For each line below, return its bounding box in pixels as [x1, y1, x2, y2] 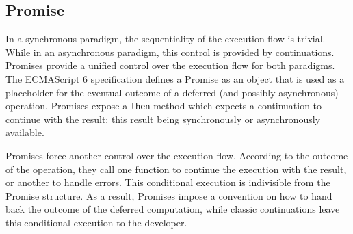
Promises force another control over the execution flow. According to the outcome [5, 148, 348, 163]
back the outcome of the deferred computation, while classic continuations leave [5, 202, 340, 216]
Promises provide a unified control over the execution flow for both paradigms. [5, 58, 335, 73]
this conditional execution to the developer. [5, 215, 187, 229]
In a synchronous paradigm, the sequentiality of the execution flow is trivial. [5, 31, 326, 46]
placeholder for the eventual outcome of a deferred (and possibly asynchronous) [5, 85, 339, 99]
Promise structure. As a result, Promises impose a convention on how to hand [5, 188, 332, 203]
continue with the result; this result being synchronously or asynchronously [5, 112, 321, 126]
